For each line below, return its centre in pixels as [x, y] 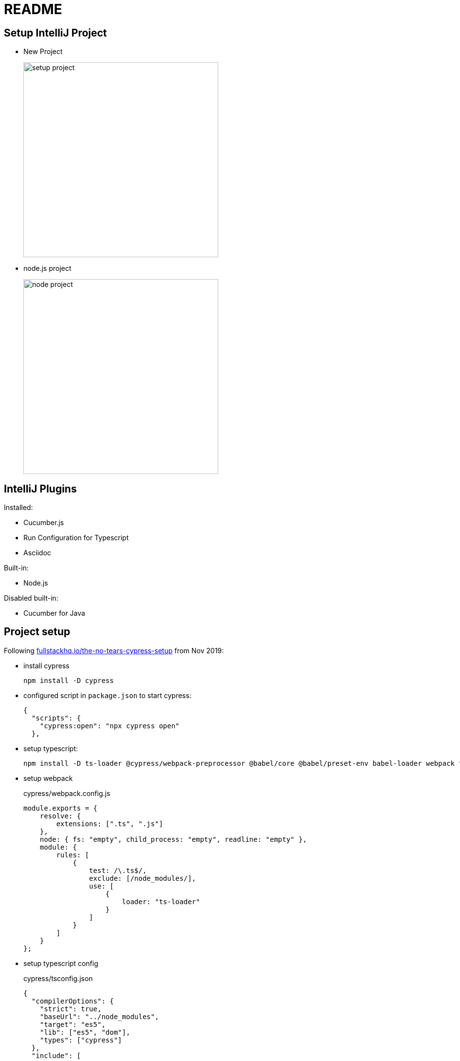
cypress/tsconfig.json [58, 978]
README [33, 9]
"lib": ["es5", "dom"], [85, 1032]
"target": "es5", [73, 1024]
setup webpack [48, 778]
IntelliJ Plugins [40, 489]
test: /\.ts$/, [118, 870]
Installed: [19, 508]
